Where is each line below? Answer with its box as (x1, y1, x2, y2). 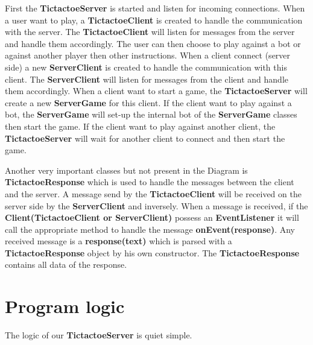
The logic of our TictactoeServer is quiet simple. (5, 329, 192, 341)
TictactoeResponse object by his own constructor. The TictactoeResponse (5, 246, 300, 259)
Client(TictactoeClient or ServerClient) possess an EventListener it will (5, 211, 299, 224)
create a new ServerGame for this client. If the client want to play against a (5, 96, 292, 109)
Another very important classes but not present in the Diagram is (5, 163, 248, 176)
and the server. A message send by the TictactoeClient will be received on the (5, 187, 302, 200)
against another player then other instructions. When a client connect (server (5, 49, 291, 62)
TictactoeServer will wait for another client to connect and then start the (5, 131, 285, 144)
